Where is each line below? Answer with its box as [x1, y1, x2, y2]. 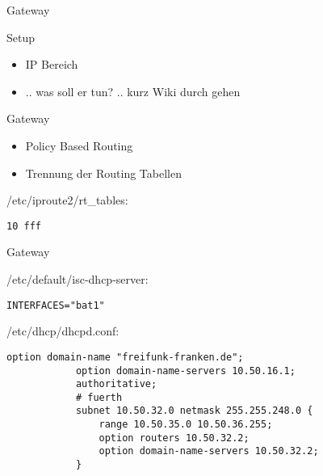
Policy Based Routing [25, 137, 133, 154]
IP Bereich [25, 56, 78, 73]
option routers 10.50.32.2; [99, 432, 250, 444]
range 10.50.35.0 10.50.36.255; [99, 419, 273, 431]
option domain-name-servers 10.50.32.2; [99, 445, 319, 457]
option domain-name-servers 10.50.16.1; [75, 364, 296, 377]
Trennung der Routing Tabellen [25, 164, 182, 181]
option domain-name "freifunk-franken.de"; [6, 351, 244, 363]
